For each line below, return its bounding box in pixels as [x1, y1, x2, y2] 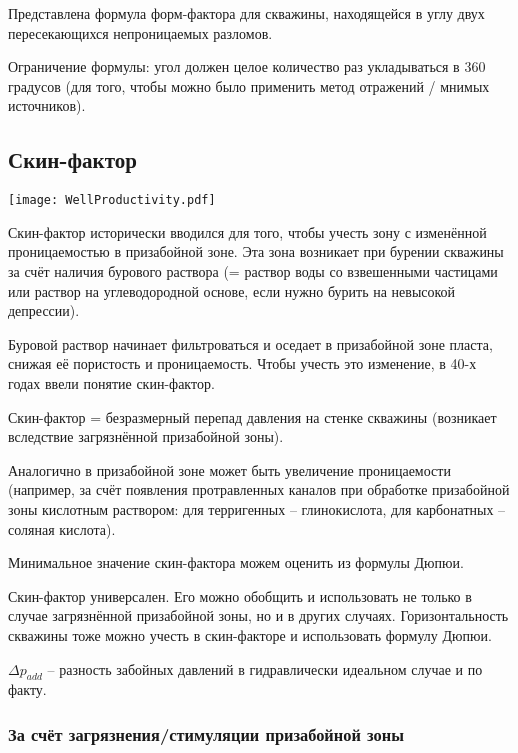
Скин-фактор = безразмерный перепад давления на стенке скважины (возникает [8, 406, 497, 427]
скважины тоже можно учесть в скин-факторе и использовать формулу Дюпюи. [8, 624, 492, 645]
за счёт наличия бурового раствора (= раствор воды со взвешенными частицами [8, 261, 498, 282]
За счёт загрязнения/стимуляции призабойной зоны [8, 721, 404, 746]
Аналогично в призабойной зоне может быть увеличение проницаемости [8, 459, 451, 480]
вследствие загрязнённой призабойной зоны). [8, 426, 284, 447]
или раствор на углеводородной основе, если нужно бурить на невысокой [8, 280, 456, 301]
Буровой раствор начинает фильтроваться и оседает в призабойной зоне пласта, [8, 333, 493, 354]
